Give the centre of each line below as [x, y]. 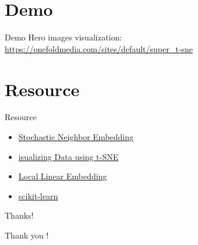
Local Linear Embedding [62, 176]
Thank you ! [27, 235]
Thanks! [19, 215]
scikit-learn [38, 195]
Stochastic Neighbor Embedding [76, 137]
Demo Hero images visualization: [63, 37]
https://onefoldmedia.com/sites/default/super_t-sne [99, 48]
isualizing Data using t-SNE [68, 156]
